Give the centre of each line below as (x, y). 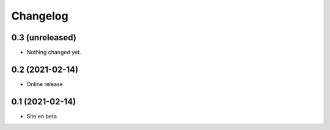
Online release (45, 84)
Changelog (40, 16)
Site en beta (42, 116)
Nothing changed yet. (54, 52)
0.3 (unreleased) (44, 38)
